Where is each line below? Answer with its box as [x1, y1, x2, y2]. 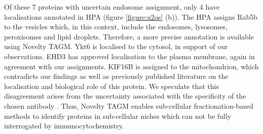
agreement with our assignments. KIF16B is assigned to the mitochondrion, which [4, 61, 259, 71]
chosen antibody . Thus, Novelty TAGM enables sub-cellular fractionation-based [4, 100, 253, 111]
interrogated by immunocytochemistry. [4, 120, 124, 131]
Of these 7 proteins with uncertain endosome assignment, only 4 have [4, 2, 220, 12]
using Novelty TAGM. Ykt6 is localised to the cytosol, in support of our [4, 41, 228, 52]
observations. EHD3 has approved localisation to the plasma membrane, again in [4, 51, 255, 61]
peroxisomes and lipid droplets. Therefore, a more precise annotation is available [4, 31, 254, 41]
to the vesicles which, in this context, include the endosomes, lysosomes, [4, 21, 228, 32]
